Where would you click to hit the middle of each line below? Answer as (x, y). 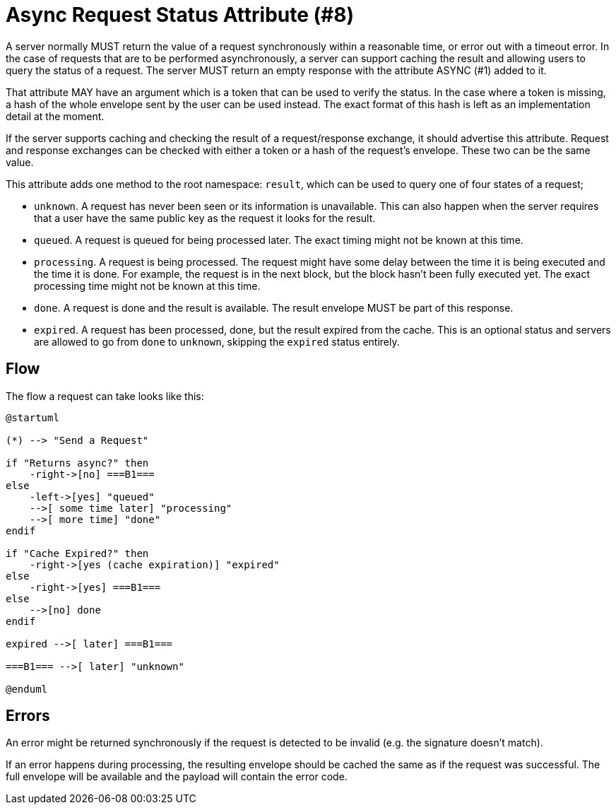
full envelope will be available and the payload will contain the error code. (177, 777)
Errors (28, 716)
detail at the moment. (55, 116)
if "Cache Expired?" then (77, 553)
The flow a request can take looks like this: (105, 396)
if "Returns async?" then (77, 463)
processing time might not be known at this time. (147, 286)
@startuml (32, 417)
